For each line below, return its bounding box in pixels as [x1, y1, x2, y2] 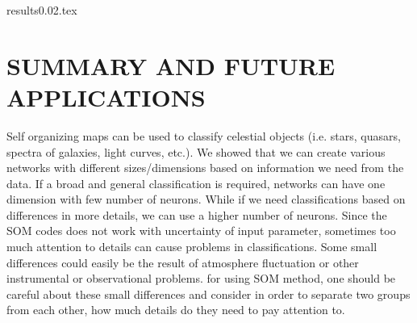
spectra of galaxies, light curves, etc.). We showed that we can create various [6, 143, 386, 160]
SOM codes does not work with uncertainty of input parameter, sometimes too [6, 222, 396, 239]
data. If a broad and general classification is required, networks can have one [6, 174, 386, 191]
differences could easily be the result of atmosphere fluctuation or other [6, 254, 359, 271]
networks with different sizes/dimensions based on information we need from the [6, 159, 404, 176]
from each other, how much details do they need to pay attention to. [6, 301, 345, 318]
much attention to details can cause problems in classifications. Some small [6, 238, 377, 255]
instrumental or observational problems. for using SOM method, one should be [6, 270, 396, 287]
